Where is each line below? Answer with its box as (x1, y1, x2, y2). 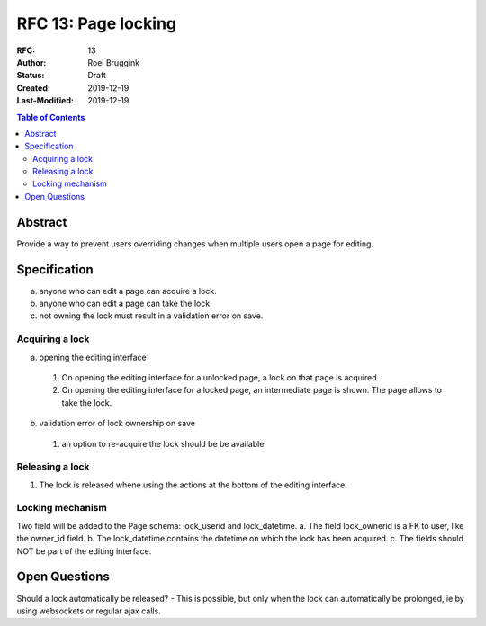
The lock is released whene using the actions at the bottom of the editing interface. (39, 479, 348, 490)
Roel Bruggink (87, 57, 139, 67)
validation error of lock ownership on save (39, 418, 195, 429)
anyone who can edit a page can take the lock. (39, 298, 212, 309)
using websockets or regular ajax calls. (16, 605, 161, 616)
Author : (16, 57, 47, 67)
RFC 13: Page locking (16, 13, 177, 33)
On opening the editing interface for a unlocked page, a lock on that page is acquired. (61, 371, 380, 382)
